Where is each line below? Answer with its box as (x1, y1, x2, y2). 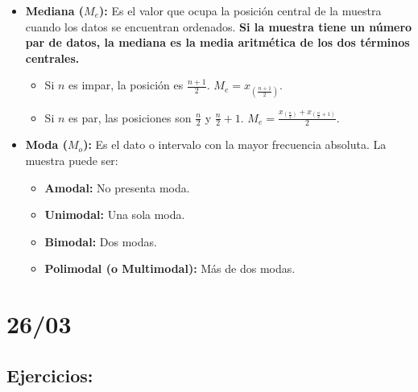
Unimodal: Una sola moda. (44, 206, 185, 223)
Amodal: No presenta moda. (44, 179, 190, 196)
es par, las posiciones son (68, 109, 192, 126)
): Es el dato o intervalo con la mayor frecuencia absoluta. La (83, 136, 387, 153)
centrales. (25, 49, 80, 66)
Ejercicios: (6, 362, 93, 387)
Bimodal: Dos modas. (44, 233, 157, 250)
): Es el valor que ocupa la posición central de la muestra (99, 2, 382, 19)
